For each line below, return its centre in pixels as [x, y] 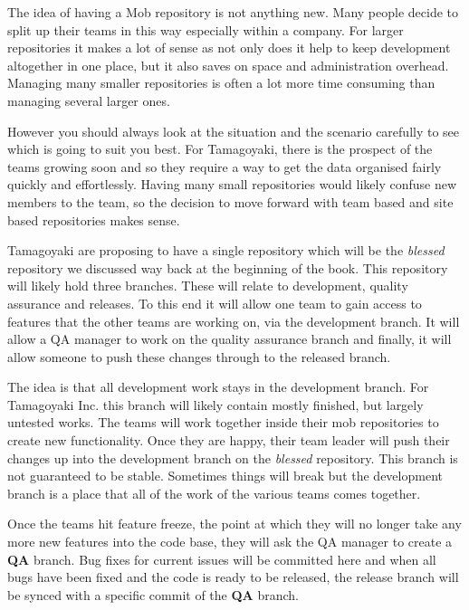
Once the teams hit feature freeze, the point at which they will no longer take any [234, 524]
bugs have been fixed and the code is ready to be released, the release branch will [233, 577]
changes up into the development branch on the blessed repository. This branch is [233, 457]
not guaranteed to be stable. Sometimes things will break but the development [225, 476]
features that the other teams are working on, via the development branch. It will [234, 321]
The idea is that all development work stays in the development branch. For [218, 387]
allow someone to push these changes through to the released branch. [199, 356]
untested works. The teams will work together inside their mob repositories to [223, 422]
